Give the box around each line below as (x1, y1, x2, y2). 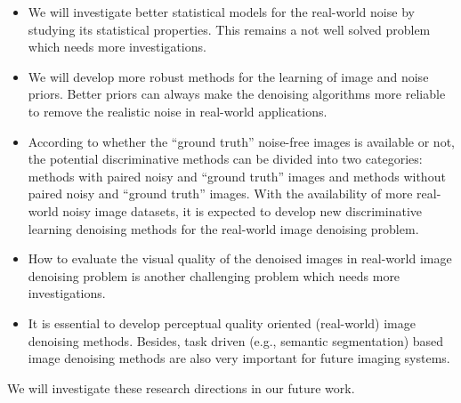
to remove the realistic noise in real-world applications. (28, 101, 328, 120)
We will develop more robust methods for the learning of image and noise (28, 67, 429, 85)
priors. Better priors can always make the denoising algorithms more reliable (28, 85, 446, 103)
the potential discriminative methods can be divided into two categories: (28, 149, 423, 168)
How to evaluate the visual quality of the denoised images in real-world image (28, 249, 452, 268)
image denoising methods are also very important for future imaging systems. (28, 349, 450, 367)
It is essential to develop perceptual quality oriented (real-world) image (28, 313, 416, 332)
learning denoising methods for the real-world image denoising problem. (28, 219, 419, 238)
